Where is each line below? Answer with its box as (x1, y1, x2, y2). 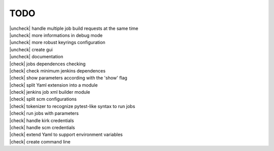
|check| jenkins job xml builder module (9, 89, 91, 95)
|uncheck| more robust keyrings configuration (9, 40, 106, 46)
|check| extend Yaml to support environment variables (9, 132, 123, 138)
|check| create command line (9, 138, 71, 144)
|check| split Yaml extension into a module (9, 82, 98, 88)
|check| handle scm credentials (9, 125, 76, 131)
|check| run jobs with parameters (9, 110, 79, 117)
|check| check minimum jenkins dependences (9, 67, 106, 73)
